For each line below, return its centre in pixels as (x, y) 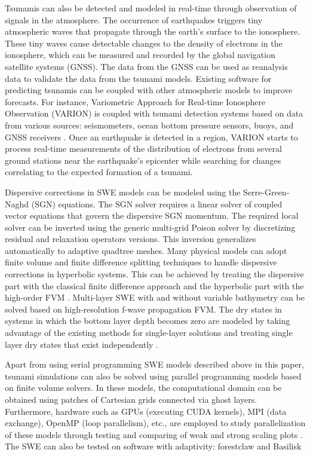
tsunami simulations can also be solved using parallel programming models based (153, 376)
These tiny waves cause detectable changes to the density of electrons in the (144, 43)
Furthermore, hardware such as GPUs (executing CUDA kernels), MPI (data (146, 411)
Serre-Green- (266, 192)
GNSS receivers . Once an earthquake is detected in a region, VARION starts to (151, 137)
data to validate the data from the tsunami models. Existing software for (138, 78)
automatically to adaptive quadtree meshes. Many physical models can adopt (146, 250)
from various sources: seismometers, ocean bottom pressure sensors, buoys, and (149, 125)
